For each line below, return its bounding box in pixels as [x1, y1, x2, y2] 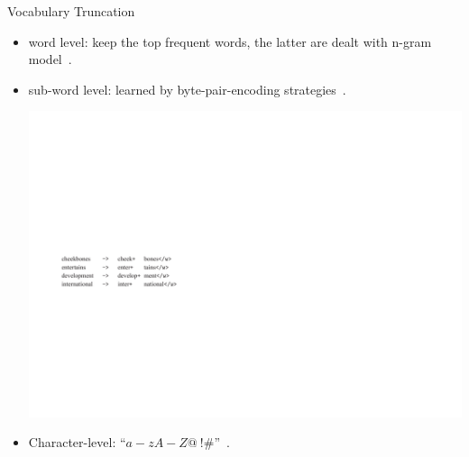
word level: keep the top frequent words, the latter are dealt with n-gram [28, 32, 432, 50]
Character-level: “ [28, 433, 126, 452]
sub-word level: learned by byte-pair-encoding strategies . [28, 79, 346, 98]
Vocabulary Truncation [7, 2, 135, 20]
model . [28, 50, 72, 69]
